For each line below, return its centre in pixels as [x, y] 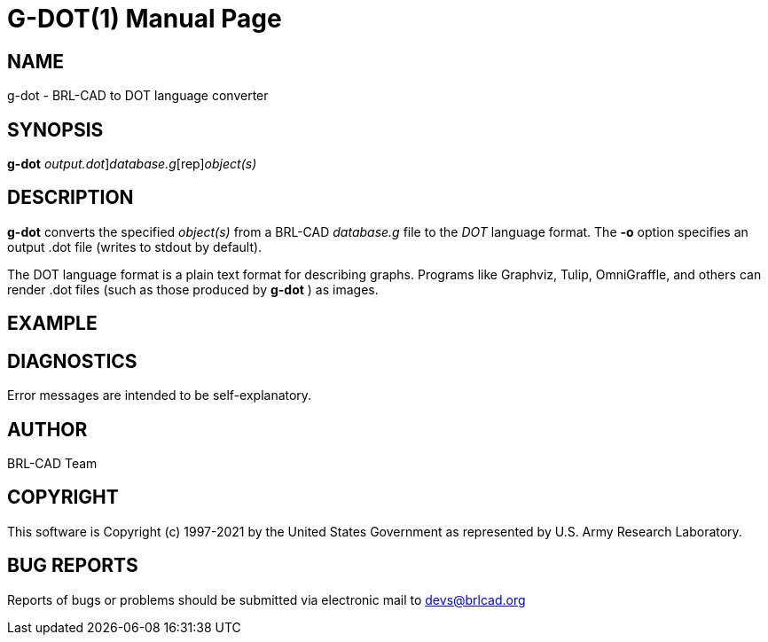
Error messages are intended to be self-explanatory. [160, 395]
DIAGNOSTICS [72, 361]
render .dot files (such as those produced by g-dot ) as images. [193, 289]
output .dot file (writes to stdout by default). [135, 247]
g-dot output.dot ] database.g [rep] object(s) [132, 164]
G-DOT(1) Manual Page [145, 19]
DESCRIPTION [71, 198]
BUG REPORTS [73, 566]
